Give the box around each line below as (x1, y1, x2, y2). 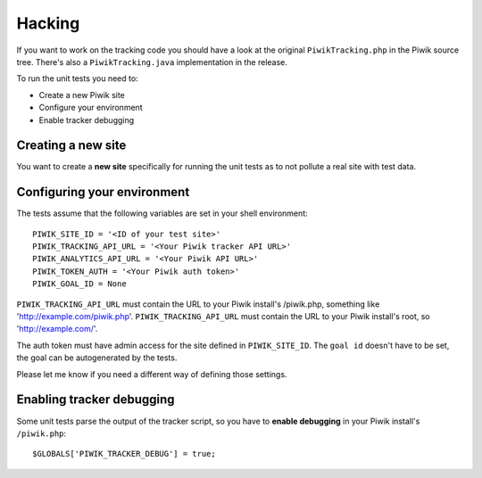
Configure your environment (38, 103, 143, 113)
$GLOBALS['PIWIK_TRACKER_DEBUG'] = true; (32, 449, 216, 459)
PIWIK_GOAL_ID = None (32, 279, 127, 289)
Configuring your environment (16, 185, 190, 200)
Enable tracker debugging (38, 114, 135, 125)
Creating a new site (16, 138, 127, 153)
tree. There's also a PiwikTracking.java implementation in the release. (16, 56, 287, 67)
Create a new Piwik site (38, 89, 125, 100)
